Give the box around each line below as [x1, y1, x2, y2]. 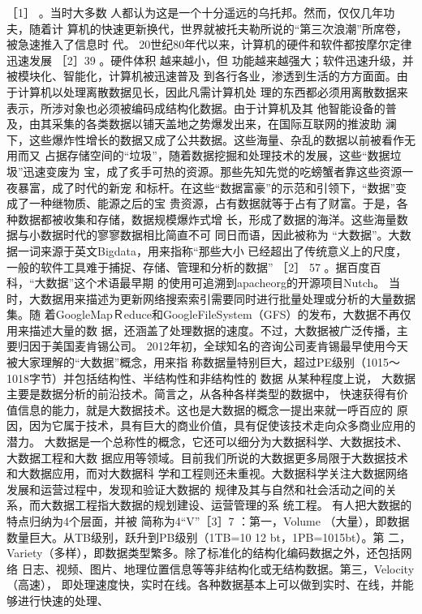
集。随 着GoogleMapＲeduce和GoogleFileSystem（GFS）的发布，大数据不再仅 [6, 306, 411, 323]
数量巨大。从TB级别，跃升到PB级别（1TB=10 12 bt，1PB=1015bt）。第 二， [6, 528, 411, 545]
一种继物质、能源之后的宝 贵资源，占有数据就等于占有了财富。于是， [28, 195, 397, 212]
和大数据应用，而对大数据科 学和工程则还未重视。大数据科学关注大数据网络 [6, 465, 408, 482]
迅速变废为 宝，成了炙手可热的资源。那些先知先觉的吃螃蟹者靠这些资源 [23, 162, 403, 179]
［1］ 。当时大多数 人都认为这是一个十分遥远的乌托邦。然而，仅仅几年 [6, 4, 384, 20]
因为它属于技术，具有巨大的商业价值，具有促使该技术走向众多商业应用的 [28, 417, 416, 434]
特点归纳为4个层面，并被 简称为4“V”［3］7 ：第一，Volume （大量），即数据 [6, 513, 410, 529]
